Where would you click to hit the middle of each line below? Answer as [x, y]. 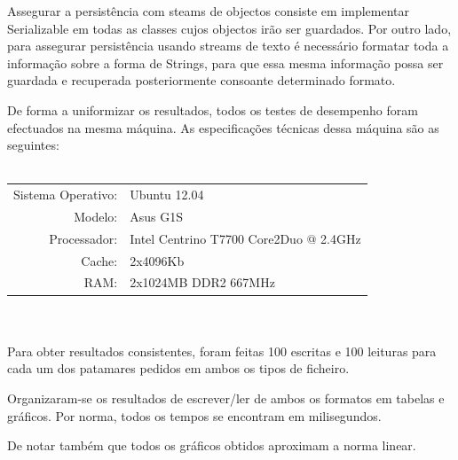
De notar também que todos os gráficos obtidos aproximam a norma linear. [212, 445]
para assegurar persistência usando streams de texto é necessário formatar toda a [228, 46]
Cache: [99, 260]
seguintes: [33, 145]
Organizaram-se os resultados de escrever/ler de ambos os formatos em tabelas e [226, 398]
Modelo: [96, 216]
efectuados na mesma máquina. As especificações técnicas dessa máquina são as [223, 127]
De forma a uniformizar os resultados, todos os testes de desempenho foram [213, 109]
